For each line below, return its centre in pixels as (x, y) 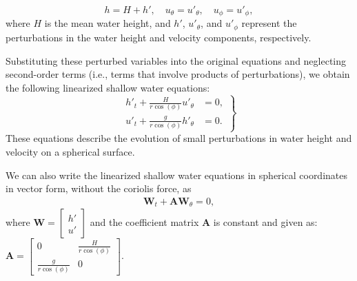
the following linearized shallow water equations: (108, 87)
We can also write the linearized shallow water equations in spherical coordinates (177, 175)
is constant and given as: (265, 222)
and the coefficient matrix (144, 222)
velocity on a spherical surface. (70, 151)
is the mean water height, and (108, 23)
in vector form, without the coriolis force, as (99, 188)
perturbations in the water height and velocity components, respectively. (159, 37)
